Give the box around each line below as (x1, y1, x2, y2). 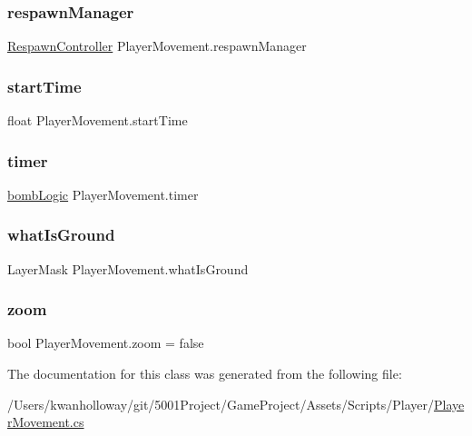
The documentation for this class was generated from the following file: (7, 364, 402, 383)
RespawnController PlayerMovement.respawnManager (7, 36, 307, 55)
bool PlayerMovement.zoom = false (7, 333, 204, 352)
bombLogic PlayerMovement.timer (7, 184, 199, 203)
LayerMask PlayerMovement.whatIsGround (7, 259, 249, 278)
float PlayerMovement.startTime (7, 111, 188, 130)
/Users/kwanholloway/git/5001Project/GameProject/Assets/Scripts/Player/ (7, 394, 434, 413)
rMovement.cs (7, 412, 84, 431)
